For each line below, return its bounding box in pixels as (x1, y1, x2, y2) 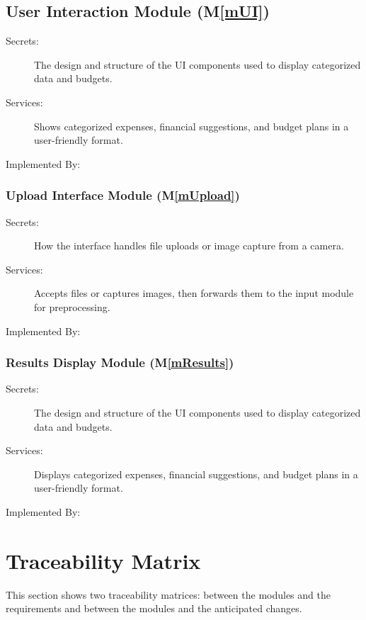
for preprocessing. (34, 299, 110, 314)
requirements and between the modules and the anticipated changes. (6, 601, 302, 616)
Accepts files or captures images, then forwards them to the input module (34, 286, 354, 300)
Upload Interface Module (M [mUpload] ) (6, 186, 240, 204)
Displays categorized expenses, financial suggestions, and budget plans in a (34, 466, 358, 481)
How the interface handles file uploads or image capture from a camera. (34, 238, 344, 253)
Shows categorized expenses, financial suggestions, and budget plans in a (34, 118, 349, 133)
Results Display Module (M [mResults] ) (6, 354, 234, 371)
